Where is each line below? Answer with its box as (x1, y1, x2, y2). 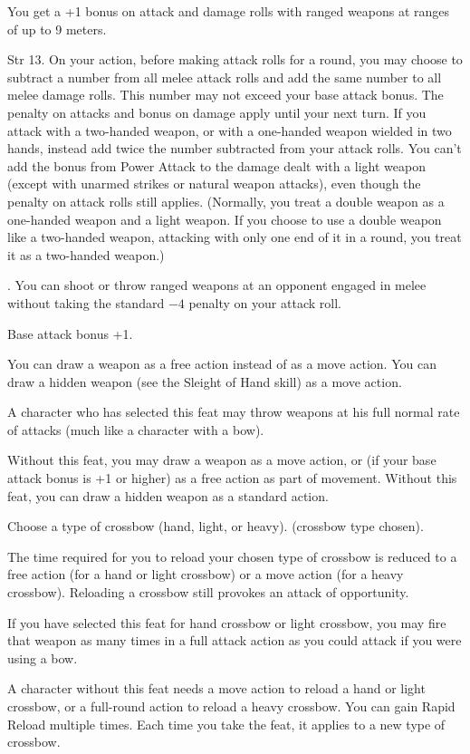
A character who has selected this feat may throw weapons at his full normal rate (7, 402, 460, 421)
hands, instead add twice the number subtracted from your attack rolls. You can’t (7, 139, 462, 158)
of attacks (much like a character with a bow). (7, 420, 264, 439)
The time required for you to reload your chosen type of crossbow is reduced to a (7, 546, 457, 565)
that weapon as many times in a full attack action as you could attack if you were (7, 631, 462, 650)
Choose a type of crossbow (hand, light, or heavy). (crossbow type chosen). (7, 517, 424, 536)
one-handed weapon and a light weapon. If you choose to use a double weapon (7, 209, 442, 228)
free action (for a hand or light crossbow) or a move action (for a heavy (7, 565, 404, 584)
